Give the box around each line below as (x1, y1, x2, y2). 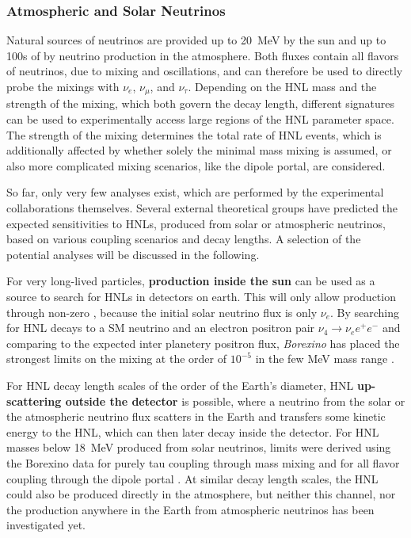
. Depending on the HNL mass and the (188, 78, 377, 94)
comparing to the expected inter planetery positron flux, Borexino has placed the (6, 334, 400, 351)
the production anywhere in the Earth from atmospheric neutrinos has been (6, 501, 375, 517)
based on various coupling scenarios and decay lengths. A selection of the (6, 231, 361, 247)
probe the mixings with (6, 78, 120, 94)
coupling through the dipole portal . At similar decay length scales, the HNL (6, 470, 379, 486)
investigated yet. (6, 517, 86, 533)
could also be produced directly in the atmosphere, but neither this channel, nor (6, 486, 396, 502)
